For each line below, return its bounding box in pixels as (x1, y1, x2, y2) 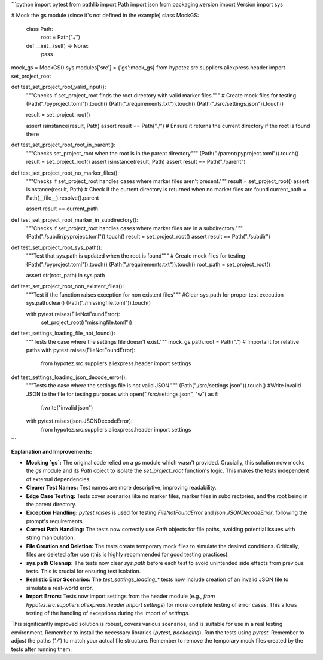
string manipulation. (26, 534, 75, 541)
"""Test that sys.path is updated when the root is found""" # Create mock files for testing (26, 252, 245, 259)
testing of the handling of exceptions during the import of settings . (26, 610, 190, 616)
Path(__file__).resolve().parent (26, 194, 99, 201)
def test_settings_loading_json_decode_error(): (11, 374, 127, 381)
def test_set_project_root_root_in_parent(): (11, 141, 116, 149)
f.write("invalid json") (41, 404, 93, 411)
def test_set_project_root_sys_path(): (11, 244, 102, 251)
